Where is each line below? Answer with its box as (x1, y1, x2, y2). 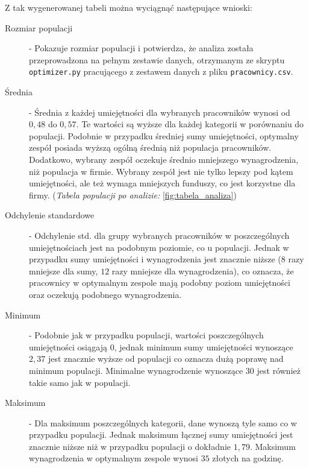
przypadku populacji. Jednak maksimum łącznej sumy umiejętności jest (29, 428, 293, 441)
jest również (257, 364, 301, 376)
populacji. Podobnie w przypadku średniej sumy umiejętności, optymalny (29, 129, 299, 142)
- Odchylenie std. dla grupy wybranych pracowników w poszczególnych (29, 229, 290, 241)
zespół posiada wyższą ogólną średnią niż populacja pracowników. (29, 141, 272, 154)
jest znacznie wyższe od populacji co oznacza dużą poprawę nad (48, 352, 284, 365)
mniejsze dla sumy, (29, 264, 98, 277)
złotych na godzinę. (212, 452, 284, 464)
